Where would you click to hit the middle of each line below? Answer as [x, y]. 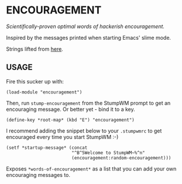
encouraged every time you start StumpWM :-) [62, 137]
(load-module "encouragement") [44, 92]
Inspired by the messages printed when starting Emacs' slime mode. [89, 37]
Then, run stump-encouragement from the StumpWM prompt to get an [88, 103]
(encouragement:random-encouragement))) [121, 158]
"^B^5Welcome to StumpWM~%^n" [108, 152]
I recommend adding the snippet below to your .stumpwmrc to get [84, 131]
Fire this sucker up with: [35, 81]
